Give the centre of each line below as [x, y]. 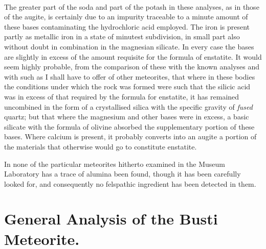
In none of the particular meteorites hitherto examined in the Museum [115, 164]
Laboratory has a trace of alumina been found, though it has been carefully [123, 174]
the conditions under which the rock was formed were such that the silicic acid [127, 86]
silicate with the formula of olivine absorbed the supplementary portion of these [129, 126]
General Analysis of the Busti [111, 219]
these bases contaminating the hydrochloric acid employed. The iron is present [127, 26]
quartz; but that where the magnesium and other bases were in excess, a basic [127, 117]
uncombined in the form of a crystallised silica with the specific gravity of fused [128, 106]
